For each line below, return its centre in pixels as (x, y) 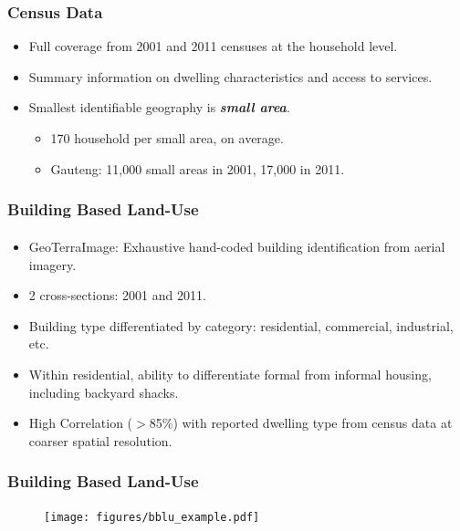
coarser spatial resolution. (100, 440)
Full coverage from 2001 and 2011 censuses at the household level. (213, 46)
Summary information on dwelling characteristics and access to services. (230, 76)
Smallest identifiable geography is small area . (159, 107)
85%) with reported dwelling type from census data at (301, 423)
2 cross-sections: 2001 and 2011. (117, 295)
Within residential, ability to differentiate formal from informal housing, (230, 375)
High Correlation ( (81, 423)
